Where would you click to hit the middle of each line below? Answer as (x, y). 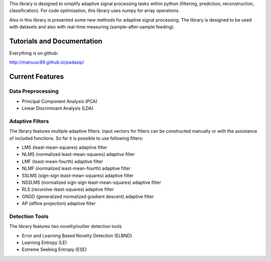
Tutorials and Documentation (56, 41)
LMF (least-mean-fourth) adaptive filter (62, 161)
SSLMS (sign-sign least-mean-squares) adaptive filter (78, 175)
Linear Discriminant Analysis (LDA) (58, 108)
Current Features (37, 77)
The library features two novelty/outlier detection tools (65, 226)
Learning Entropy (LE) (44, 242)
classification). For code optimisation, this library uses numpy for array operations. (95, 11)
